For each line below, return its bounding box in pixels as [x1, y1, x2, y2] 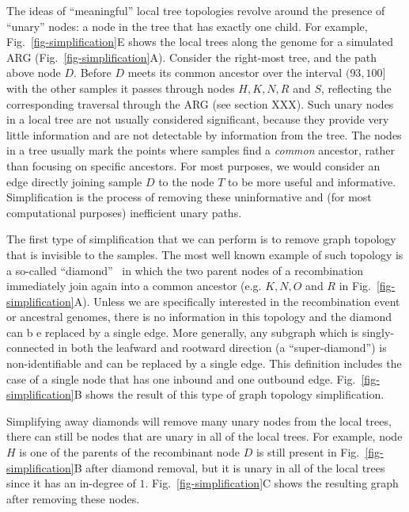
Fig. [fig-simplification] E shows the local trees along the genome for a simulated [6, 33, 393, 50]
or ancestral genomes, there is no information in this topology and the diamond [6, 308, 392, 325]
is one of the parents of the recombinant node [19, 444, 240, 460]
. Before [74, 64, 112, 81]
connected [6, 339, 55, 356]
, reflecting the [320, 79, 392, 96]
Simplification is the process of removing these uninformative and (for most [6, 189, 372, 205]
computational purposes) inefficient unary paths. [6, 204, 242, 220]
